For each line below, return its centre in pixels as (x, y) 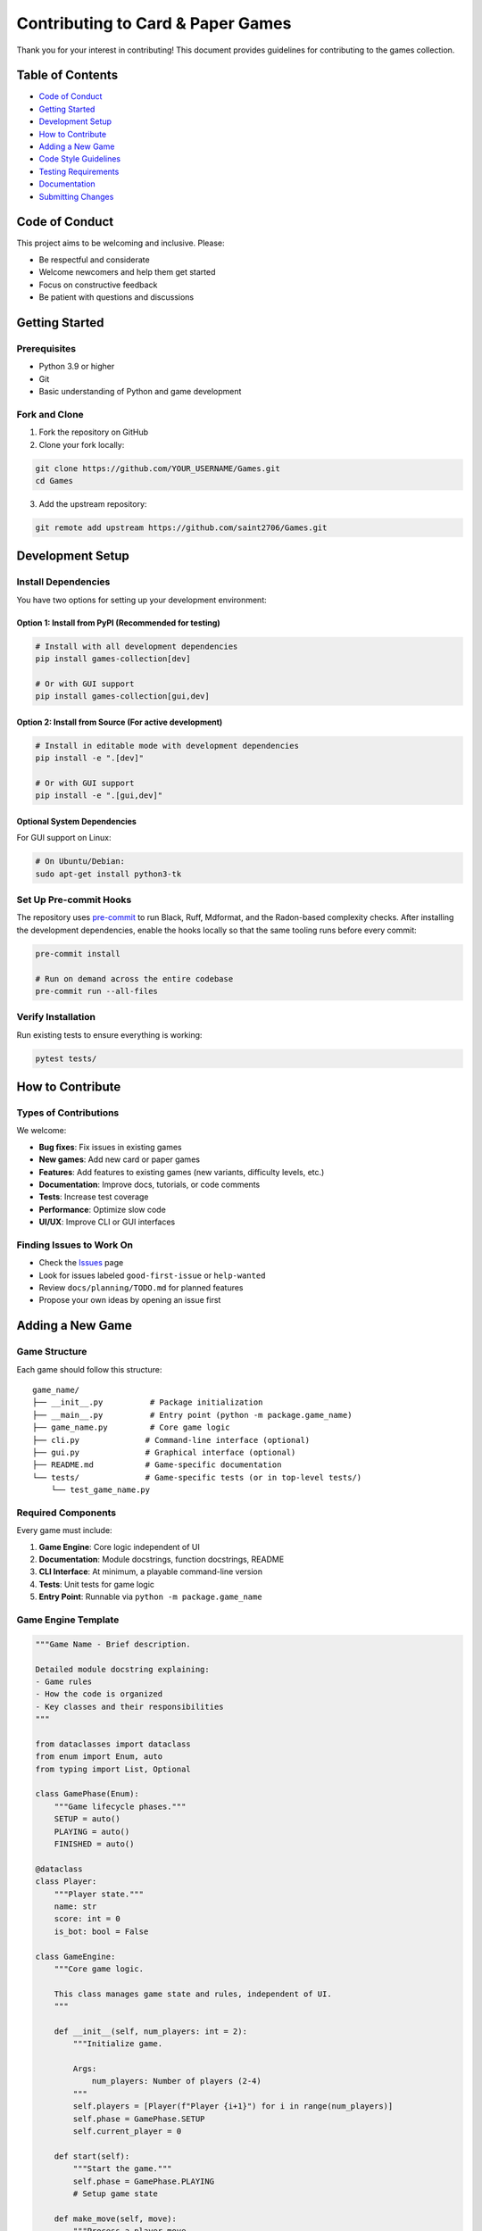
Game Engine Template (68, 1620)
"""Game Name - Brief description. (113, 1644)
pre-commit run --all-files (96, 991)
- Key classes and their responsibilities (129, 1706)
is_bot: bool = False (101, 1931)
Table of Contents (67, 75)
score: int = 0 (87, 1919)
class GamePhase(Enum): (87, 1794)
